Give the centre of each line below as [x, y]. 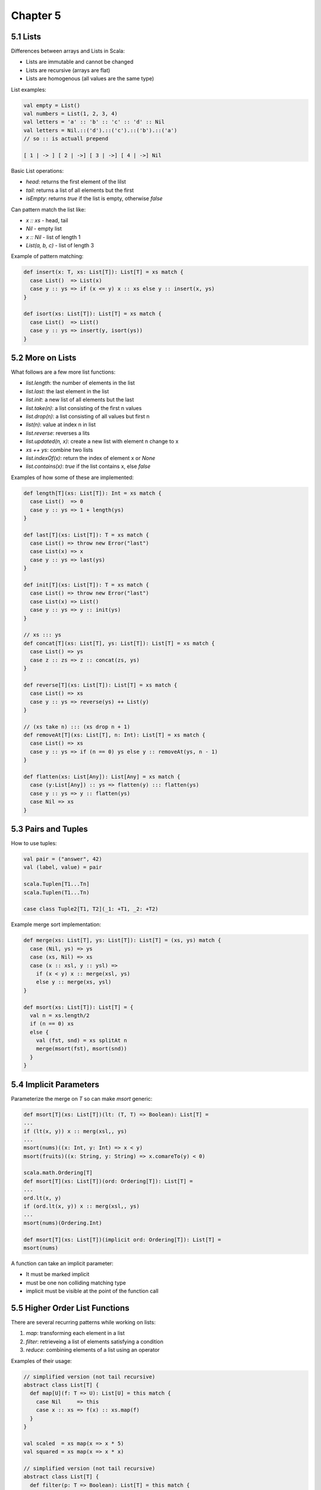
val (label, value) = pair [63, 867]
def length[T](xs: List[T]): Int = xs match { [92, 493]
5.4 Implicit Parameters [55, 1084]
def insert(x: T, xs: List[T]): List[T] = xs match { [103, 272]
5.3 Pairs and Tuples [50, 829]
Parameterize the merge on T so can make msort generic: [82, 1098]
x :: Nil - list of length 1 [53, 237]
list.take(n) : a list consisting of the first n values [84, 408]
